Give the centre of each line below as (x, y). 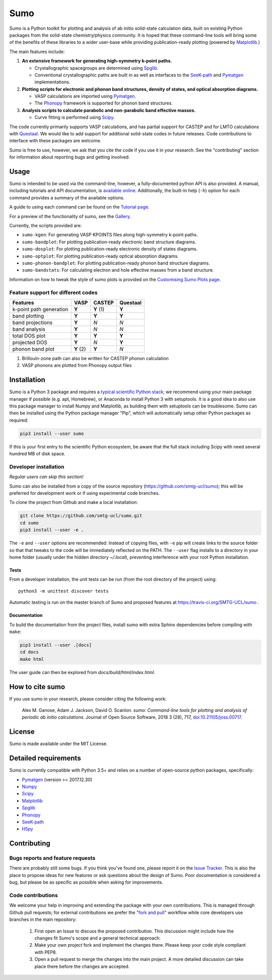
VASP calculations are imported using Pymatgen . (85, 96)
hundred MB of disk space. (37, 454)
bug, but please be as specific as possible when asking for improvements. (86, 882)
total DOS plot (29, 336)
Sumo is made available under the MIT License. (58, 744)
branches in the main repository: (43, 919)
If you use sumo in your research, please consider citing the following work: (88, 699)
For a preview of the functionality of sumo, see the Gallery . (70, 216)
